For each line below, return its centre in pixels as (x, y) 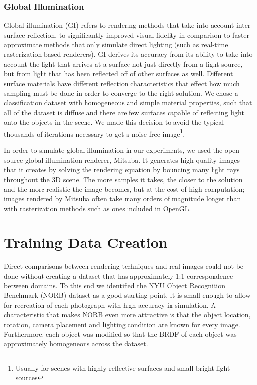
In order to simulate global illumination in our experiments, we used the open (122, 150)
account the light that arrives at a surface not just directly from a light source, (123, 64)
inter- (244, 25)
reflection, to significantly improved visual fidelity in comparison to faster (138, 34)
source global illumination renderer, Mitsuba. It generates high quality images (122, 160)
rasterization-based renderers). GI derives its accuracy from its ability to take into (128, 54)
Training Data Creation (86, 242)
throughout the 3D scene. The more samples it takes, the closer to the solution (123, 179)
